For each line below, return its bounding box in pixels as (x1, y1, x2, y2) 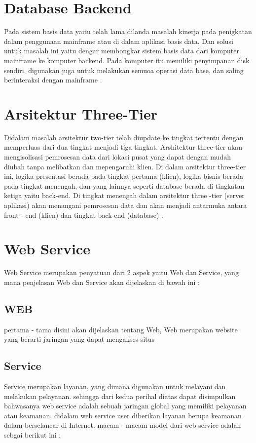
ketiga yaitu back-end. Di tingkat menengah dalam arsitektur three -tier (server (4, 190, 245, 201)
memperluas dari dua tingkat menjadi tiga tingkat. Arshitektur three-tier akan (4, 142, 243, 152)
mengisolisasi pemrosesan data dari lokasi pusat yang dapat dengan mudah (4, 152, 231, 161)
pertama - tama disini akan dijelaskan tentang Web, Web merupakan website (4, 324, 238, 334)
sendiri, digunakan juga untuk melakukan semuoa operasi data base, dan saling (4, 65, 244, 75)
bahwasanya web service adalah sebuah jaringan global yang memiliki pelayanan (4, 401, 247, 411)
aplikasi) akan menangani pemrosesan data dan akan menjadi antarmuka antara (4, 200, 247, 210)
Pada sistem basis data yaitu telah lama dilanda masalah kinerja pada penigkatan (4, 26, 252, 37)
